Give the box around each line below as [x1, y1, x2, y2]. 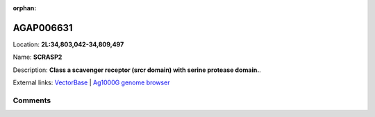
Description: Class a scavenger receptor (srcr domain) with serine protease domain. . [12, 66, 262, 74]
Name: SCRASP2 [12, 53, 62, 62]
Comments [12, 96, 51, 105]
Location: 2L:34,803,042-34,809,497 [12, 40, 124, 48]
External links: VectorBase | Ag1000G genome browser [12, 78, 170, 87]
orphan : [12, 4, 37, 12]
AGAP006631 [12, 21, 73, 34]
